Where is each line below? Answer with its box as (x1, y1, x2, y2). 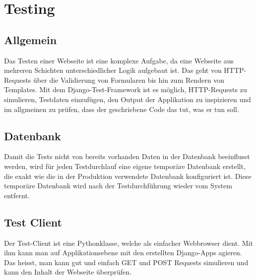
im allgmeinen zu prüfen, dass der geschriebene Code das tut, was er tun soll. (4, 104, 239, 114)
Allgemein (4, 32, 57, 47)
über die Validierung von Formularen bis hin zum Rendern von (33, 74, 224, 85)
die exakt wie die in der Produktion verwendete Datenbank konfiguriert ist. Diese (4, 170, 252, 181)
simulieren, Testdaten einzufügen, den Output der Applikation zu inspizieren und (4, 94, 251, 104)
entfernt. (4, 190, 30, 200)
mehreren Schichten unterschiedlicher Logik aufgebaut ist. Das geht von (4, 65, 222, 75)
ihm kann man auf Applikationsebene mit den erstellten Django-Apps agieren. (4, 247, 242, 258)
